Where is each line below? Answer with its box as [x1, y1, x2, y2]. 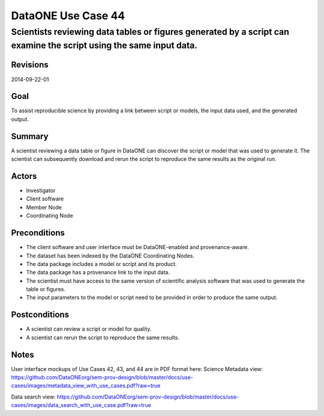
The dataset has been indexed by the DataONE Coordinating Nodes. [26, 252, 195, 259]
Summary [11, 131, 49, 141]
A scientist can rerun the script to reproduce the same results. [26, 334, 179, 341]
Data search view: [11, 393, 56, 400]
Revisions [11, 60, 49, 70]
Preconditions [11, 228, 65, 238]
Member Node [26, 203, 62, 211]
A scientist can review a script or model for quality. [26, 325, 152, 333]
